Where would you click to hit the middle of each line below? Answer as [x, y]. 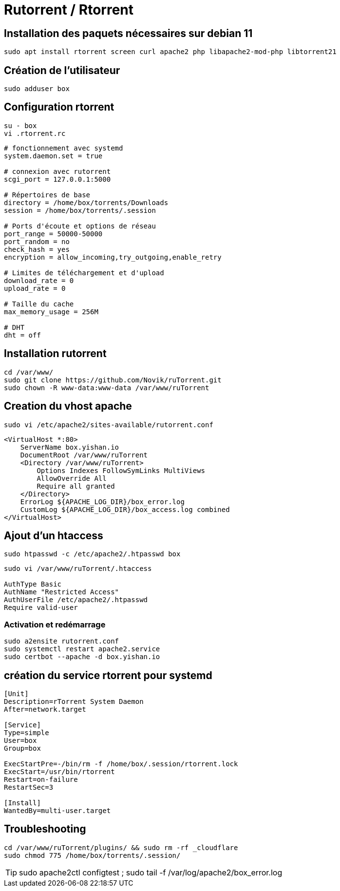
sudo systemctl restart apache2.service [82, 649]
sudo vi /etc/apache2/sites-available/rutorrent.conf [109, 425]
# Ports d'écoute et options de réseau [80, 226]
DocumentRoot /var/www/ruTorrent [84, 455]
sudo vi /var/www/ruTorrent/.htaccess [78, 569]
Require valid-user [41, 608]
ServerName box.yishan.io [70, 447]
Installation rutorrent [55, 354]
